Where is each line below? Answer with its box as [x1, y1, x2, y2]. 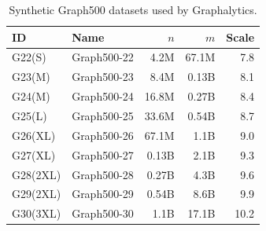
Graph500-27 [72, 146, 134, 163]
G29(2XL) [12, 185, 61, 202]
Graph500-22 [72, 49, 134, 65]
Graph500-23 [72, 68, 134, 85]
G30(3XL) [12, 205, 61, 222]
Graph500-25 [72, 107, 134, 123]
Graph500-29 [72, 185, 134, 202]
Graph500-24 [72, 88, 134, 104]
